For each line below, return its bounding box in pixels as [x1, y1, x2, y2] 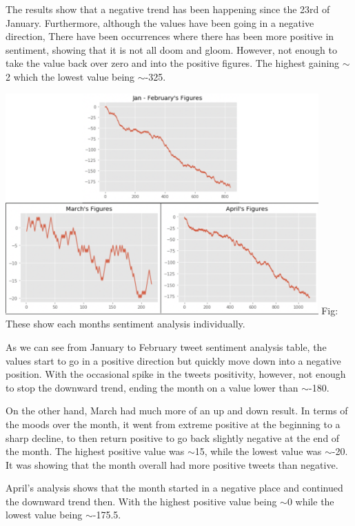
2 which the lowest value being [6, 69, 135, 83]
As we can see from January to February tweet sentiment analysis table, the [6, 339, 327, 354]
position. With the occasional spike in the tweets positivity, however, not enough [6, 367, 346, 381]
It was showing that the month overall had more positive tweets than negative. [6, 457, 338, 472]
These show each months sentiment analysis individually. [6, 316, 245, 331]
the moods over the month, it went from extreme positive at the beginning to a [6, 416, 341, 431]
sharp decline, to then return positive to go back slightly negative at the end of [6, 430, 340, 445]
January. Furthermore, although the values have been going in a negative [6, 15, 314, 30]
